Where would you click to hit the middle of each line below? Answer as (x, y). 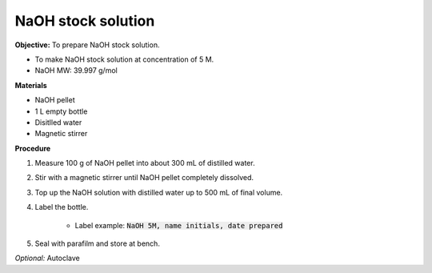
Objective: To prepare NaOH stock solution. (87, 45)
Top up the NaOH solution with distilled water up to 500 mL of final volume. (159, 192)
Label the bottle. (62, 207)
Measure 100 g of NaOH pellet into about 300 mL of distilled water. (145, 163)
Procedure (33, 148)
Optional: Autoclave (47, 258)
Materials (31, 85)
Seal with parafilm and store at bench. (97, 243)
